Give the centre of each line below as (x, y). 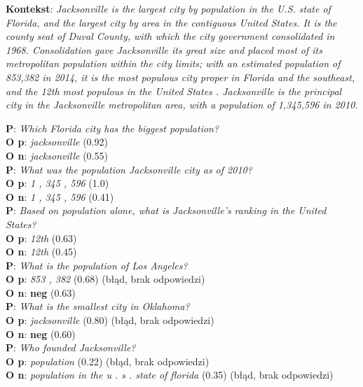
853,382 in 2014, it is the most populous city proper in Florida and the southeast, (180, 77)
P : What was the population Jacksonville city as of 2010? (129, 169)
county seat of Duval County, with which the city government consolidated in (170, 36)
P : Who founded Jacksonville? (71, 347)
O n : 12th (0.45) (41, 252)
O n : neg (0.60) (41, 333)
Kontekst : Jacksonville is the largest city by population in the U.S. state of (168, 8)
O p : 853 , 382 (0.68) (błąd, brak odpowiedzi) (105, 279)
